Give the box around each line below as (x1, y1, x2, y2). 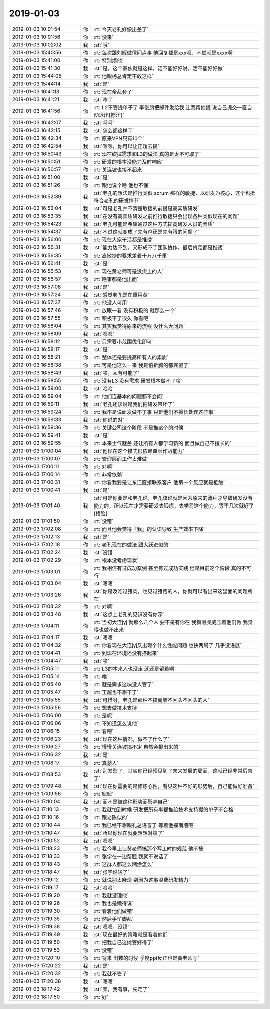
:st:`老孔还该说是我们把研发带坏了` (93, 401, 175, 408)
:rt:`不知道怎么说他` (93, 720, 139, 727)
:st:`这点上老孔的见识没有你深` (93, 611, 165, 618)
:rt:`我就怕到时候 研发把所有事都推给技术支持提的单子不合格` (93, 806, 235, 813)
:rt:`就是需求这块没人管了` (93, 681, 154, 688)
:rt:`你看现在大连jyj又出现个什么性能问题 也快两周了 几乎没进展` (93, 642, 242, 649)
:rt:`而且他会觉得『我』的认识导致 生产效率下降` (93, 525, 205, 532)
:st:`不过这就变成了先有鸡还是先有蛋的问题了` (93, 228, 200, 235)
